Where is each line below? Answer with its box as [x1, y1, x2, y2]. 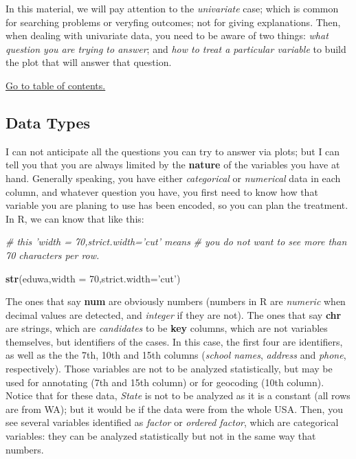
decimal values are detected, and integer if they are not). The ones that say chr [5, 307, 342, 322]
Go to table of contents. [5, 78, 106, 92]
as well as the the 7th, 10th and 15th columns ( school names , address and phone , [5, 348, 346, 362]
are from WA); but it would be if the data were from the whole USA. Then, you [5, 401, 343, 416]
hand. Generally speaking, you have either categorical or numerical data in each [5, 170, 341, 185]
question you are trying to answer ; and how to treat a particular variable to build [5, 41, 346, 56]
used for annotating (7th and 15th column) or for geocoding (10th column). [5, 374, 324, 389]
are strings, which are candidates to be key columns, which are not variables [5, 321, 328, 335]
